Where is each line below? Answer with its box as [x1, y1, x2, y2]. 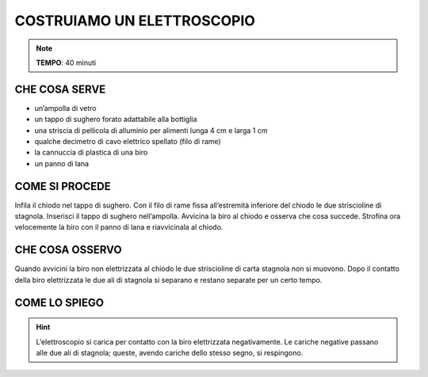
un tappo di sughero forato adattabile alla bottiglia [34, 115, 197, 124]
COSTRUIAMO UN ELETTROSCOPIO [14, 12, 255, 29]
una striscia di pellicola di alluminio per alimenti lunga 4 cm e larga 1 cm [34, 125, 268, 135]
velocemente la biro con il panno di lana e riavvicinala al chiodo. [14, 223, 224, 232]
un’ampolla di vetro [34, 103, 97, 112]
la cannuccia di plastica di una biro [34, 147, 148, 158]
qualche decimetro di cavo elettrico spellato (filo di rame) [34, 137, 221, 147]
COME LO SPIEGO [14, 295, 105, 309]
